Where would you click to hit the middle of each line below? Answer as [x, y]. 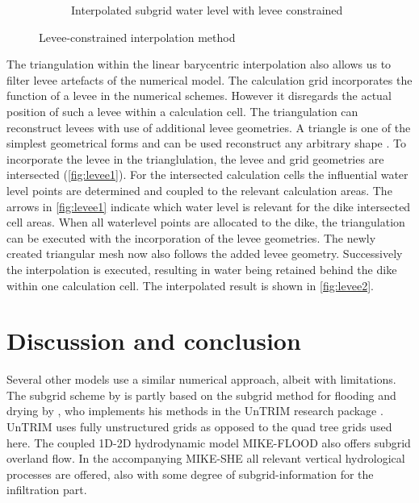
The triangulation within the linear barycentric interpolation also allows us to [199, 64]
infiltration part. [47, 490]
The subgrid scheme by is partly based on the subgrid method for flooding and [201, 395]
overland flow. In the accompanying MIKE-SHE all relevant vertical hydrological [206, 458]
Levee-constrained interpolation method [137, 37]
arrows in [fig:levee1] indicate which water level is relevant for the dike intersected [209, 206]
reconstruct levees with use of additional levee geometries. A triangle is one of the [209, 127]
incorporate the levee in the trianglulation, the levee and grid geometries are [195, 158]
